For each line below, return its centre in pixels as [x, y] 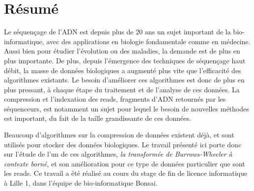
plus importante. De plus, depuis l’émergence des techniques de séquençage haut [125, 60]
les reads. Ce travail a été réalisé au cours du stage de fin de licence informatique [126, 173]
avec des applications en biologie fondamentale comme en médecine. [148, 41]
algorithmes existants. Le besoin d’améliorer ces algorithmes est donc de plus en [124, 80]
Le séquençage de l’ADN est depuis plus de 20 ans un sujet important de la [117, 32]
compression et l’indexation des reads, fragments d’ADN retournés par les [115, 99]
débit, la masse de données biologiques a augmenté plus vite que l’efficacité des [123, 70]
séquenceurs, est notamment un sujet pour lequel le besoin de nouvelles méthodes [127, 108]
